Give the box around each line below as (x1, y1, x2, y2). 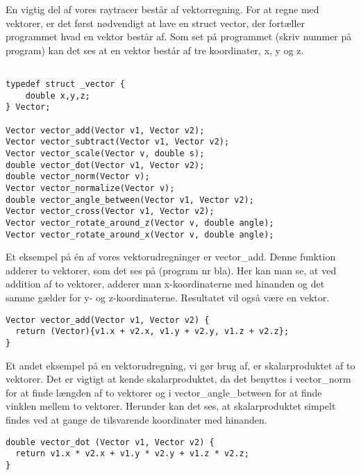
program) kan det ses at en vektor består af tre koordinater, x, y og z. (6, 42, 304, 57)
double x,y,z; (25, 90, 90, 101)
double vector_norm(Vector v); (6, 172, 150, 182)
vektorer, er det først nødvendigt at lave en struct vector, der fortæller (6, 15, 305, 30)
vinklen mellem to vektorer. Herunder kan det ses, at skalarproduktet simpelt (6, 399, 336, 413)
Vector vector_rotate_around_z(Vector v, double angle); (6, 217, 274, 228)
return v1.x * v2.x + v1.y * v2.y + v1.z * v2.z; (15, 449, 249, 459)
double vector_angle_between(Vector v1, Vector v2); (6, 194, 254, 205)
